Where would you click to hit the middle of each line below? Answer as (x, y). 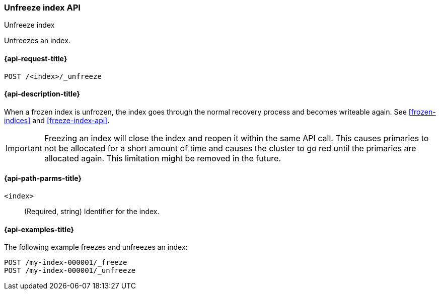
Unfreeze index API (42, 8)
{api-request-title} (36, 58)
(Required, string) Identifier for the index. (92, 212)
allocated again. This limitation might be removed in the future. (163, 158)
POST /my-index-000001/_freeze (66, 263)
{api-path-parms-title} (43, 178)
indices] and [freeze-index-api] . (57, 120)
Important (24, 148)
